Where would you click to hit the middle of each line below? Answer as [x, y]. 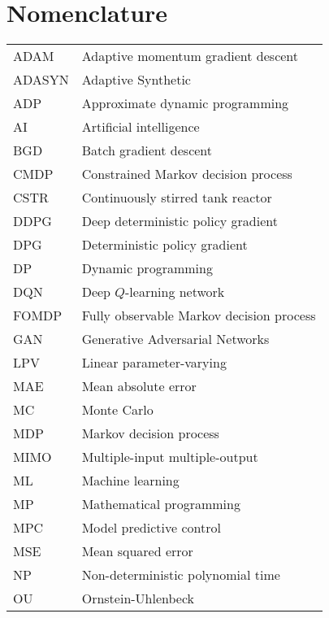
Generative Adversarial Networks [175, 339]
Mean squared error [137, 551]
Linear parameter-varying [154, 363]
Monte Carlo [117, 410]
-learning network [175, 292]
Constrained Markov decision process [187, 174]
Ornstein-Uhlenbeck [138, 598]
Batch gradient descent [147, 150]
